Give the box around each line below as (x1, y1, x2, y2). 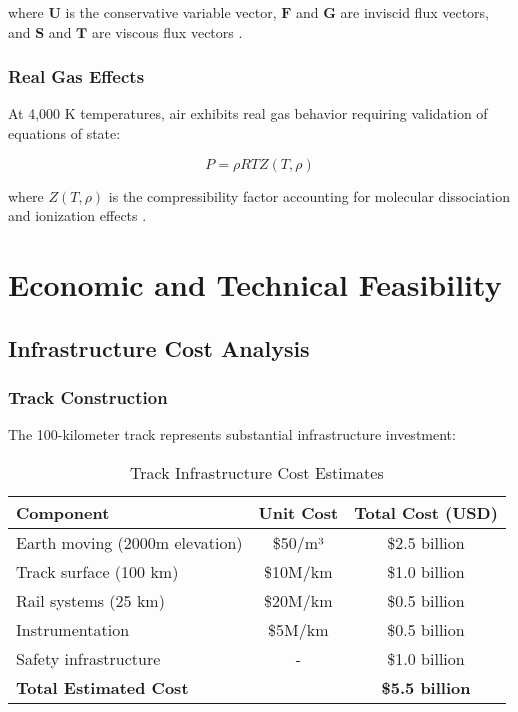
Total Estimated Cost (16, 675, 189, 699)
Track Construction (8, 384, 168, 409)
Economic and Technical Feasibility (8, 263, 502, 304)
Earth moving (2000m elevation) (16, 530, 243, 554)
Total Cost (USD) (354, 500, 498, 524)
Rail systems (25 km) (16, 588, 165, 612)
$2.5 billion (387, 530, 465, 554)
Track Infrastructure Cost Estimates (130, 460, 384, 484)
